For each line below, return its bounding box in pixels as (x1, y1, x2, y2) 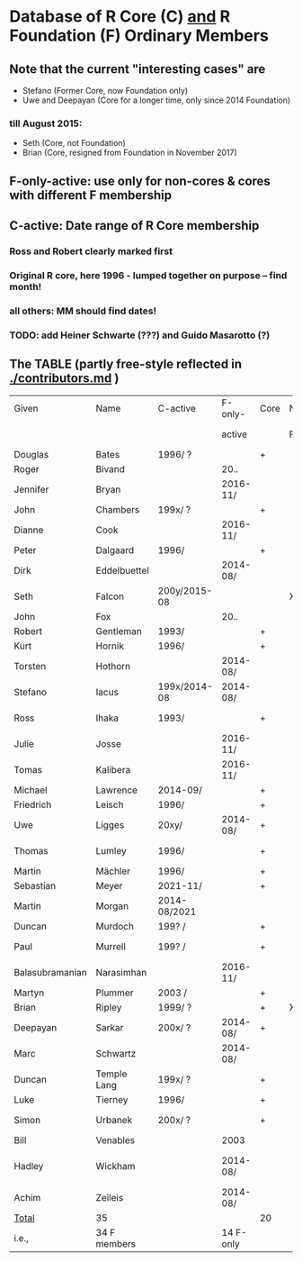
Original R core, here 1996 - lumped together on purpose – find (9, 268, 288, 281)
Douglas (13, 448, 49, 460)
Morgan (95, 899, 129, 912)
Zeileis (95, 1191, 124, 1203)
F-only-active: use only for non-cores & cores (9, 173, 271, 188)
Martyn (13, 986, 45, 999)
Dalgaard (95, 543, 135, 556)
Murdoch (95, 920, 135, 932)
